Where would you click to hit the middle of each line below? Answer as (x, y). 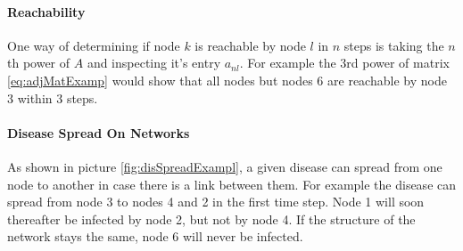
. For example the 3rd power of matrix (344, 63)
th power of (39, 63)
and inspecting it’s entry (154, 63)
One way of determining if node (94, 45)
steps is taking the (394, 45)
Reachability (46, 11)
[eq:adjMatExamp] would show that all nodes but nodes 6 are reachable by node (227, 80)
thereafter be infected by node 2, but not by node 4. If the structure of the (211, 219)
